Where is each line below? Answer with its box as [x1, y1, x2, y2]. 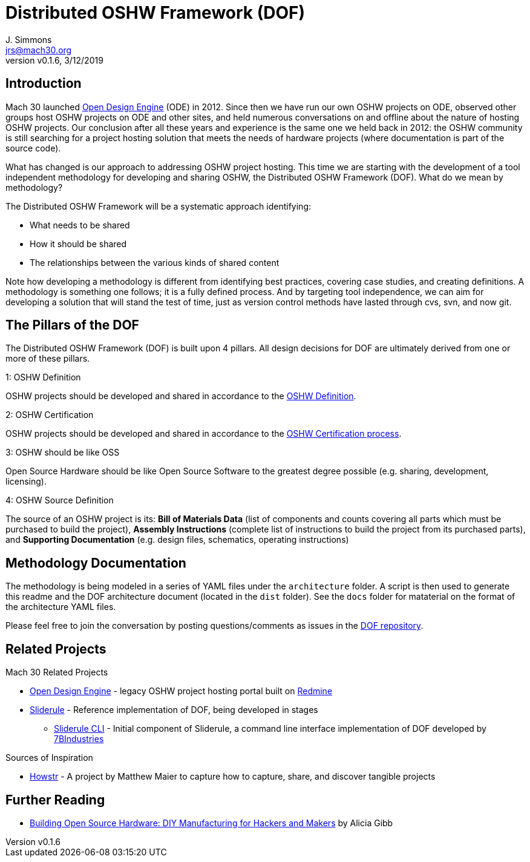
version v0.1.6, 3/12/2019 [5, 55, 103, 65]
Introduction [5, 76, 82, 91]
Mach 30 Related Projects [5, 667, 108, 678]
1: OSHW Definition [5, 372, 81, 383]
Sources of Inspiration [5, 752, 93, 763]
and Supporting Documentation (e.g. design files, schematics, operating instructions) [5, 534, 349, 545]
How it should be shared [30, 238, 127, 249]
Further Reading [5, 792, 105, 807]
